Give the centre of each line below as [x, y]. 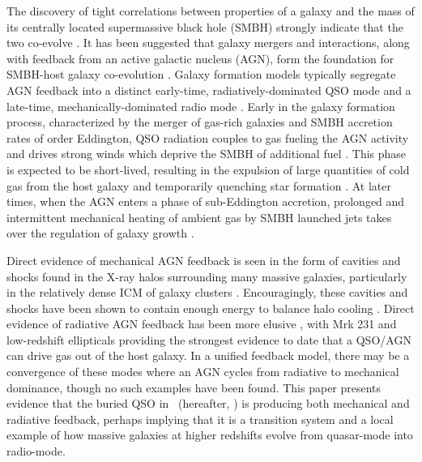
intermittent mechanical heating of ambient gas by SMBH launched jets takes [199, 217]
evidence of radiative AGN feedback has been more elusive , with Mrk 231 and [202, 324]
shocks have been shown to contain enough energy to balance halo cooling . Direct [211, 308]
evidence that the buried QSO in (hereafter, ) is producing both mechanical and [208, 403]
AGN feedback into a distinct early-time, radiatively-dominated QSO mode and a [209, 90]
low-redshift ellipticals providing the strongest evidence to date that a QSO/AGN [209, 339]
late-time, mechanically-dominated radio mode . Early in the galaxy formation [201, 106]
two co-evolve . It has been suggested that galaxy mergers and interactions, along [208, 43]
